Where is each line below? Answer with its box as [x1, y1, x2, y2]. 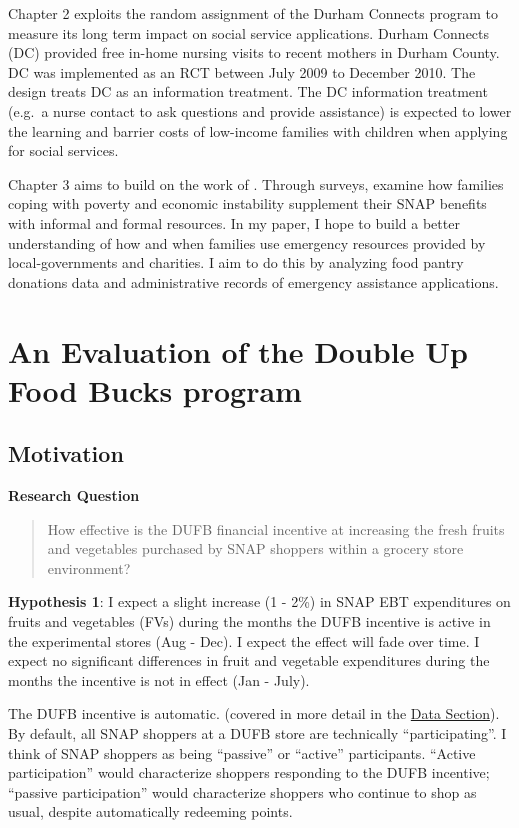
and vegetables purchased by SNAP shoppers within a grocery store [47, 538, 464, 559]
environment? [47, 557, 131, 578]
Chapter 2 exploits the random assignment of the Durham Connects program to [8, 3, 498, 23]
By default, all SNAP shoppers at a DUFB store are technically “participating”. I [8, 723, 507, 744]
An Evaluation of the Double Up [8, 330, 468, 371]
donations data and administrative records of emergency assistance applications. [8, 271, 499, 292]
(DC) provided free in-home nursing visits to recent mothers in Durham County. [8, 42, 500, 63]
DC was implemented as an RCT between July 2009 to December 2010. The [8, 61, 476, 82]
